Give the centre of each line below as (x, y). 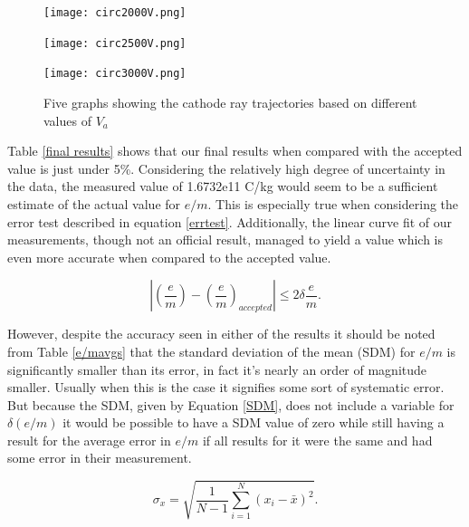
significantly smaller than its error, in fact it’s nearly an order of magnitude (217, 369)
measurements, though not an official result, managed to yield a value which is (225, 240)
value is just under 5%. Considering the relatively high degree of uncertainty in (226, 168)
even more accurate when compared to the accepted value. (169, 257)
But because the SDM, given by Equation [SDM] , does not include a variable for (231, 404)
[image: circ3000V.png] (115, 74)
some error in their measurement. (100, 458)
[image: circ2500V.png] (115, 43)
